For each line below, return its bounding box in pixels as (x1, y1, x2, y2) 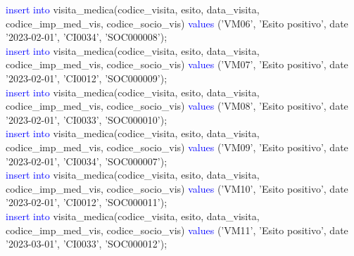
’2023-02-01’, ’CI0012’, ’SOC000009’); (6, 70, 167, 85)
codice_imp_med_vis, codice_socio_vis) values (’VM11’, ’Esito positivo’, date (6, 222, 348, 237)
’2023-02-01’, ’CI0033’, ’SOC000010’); (6, 112, 167, 127)
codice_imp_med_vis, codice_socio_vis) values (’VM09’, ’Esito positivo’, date (6, 139, 348, 154)
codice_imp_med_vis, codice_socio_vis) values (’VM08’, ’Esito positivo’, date (6, 98, 348, 113)
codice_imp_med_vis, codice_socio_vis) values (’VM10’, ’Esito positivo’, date (6, 181, 348, 196)
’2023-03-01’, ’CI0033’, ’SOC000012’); (6, 236, 167, 251)
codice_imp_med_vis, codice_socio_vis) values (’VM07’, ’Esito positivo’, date (6, 57, 348, 72)
